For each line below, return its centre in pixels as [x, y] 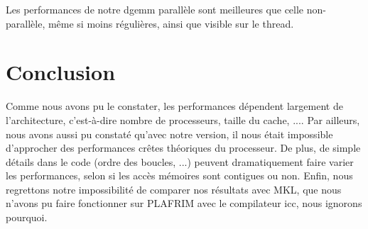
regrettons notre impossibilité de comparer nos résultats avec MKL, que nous [174, 189]
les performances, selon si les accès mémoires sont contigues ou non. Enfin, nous [179, 175]
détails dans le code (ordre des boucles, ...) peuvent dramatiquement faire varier [180, 161]
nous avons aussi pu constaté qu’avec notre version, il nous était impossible [169, 134]
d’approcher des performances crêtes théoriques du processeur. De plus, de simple [183, 148]
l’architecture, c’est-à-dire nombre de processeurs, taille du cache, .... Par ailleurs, [183, 119]
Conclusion [61, 72]
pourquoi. [27, 217]
